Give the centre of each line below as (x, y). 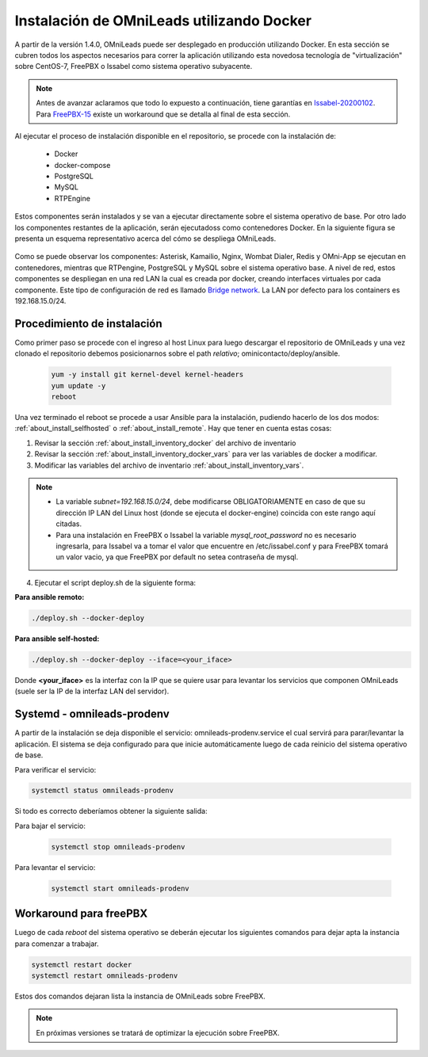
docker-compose (82, 165)
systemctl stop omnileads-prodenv (118, 847)
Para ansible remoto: (50, 597)
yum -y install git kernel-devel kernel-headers (147, 375)
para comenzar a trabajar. (57, 944)
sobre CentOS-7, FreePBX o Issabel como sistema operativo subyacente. (134, 67)
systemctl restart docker (82, 964)
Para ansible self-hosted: (57, 639)
